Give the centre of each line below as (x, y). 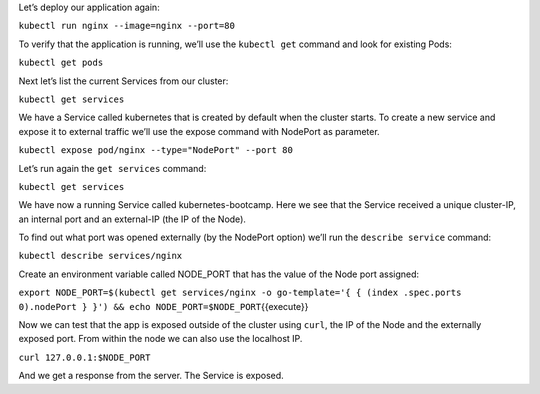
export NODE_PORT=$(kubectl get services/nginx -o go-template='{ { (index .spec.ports (240, 293)
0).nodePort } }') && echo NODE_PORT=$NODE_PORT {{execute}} (163, 306)
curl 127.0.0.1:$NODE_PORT (84, 357)
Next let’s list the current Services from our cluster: (123, 81)
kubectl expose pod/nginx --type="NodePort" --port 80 (156, 150)
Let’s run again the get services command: (112, 168)
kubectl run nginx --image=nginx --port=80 (126, 26)
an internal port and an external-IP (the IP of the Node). (132, 219)
